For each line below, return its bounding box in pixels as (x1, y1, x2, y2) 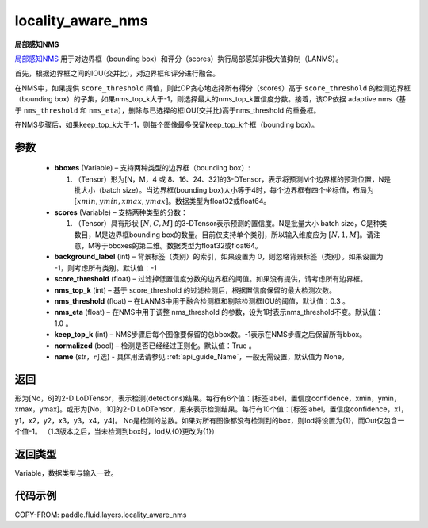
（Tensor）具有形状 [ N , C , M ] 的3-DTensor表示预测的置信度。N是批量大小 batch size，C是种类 (74, 219, 388, 228)
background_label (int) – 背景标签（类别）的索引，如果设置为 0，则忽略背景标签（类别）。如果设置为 (54, 252, 384, 262)
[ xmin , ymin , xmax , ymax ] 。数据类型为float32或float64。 (74, 197, 271, 206)
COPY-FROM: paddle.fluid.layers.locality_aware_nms (14, 510, 187, 519)
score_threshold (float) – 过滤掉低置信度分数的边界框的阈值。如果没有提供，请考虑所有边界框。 (54, 274, 368, 284)
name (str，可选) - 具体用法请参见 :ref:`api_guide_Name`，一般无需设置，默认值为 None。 (54, 351, 349, 361)
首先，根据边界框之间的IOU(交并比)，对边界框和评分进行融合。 (14, 68, 220, 78)
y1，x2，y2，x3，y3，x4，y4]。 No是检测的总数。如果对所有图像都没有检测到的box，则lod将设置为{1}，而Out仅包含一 (14, 415, 405, 425)
